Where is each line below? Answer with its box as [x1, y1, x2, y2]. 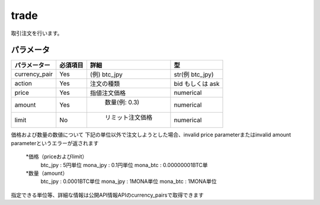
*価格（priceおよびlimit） [25, 153, 88, 160]
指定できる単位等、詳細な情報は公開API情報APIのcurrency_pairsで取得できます [11, 191, 204, 198]
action [14, 79, 33, 88]
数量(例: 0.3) [104, 98, 139, 107]
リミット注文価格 [104, 113, 153, 121]
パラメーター [14, 61, 50, 69]
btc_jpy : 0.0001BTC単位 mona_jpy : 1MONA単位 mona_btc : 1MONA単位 [40, 178, 217, 185]
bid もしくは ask [174, 80, 220, 88]
